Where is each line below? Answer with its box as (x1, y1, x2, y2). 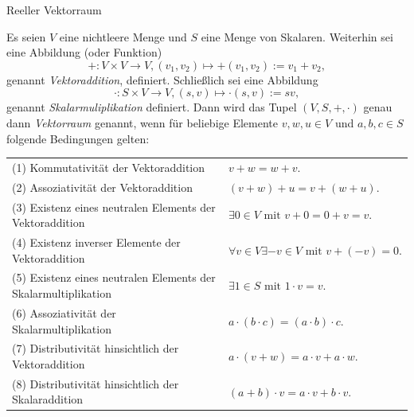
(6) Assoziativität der (12, 304, 116, 321)
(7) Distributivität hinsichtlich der (12, 340, 179, 357)
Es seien (6, 28, 46, 45)
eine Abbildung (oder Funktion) (6, 44, 162, 60)
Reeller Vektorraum (6, 2, 102, 18)
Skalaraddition (12, 391, 84, 407)
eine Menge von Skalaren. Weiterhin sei (201, 28, 393, 45)
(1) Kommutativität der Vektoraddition (12, 158, 205, 175)
